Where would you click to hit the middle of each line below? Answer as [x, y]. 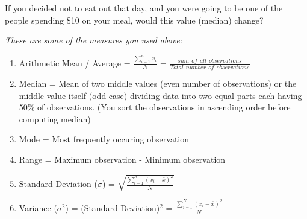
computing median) [55, 119]
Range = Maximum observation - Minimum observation [122, 159]
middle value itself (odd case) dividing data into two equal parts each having [160, 95]
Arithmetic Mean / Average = [75, 62]
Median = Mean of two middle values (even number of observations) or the [158, 83]
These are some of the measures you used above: [94, 40]
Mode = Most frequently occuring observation [104, 139]
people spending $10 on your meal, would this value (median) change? [134, 20]
